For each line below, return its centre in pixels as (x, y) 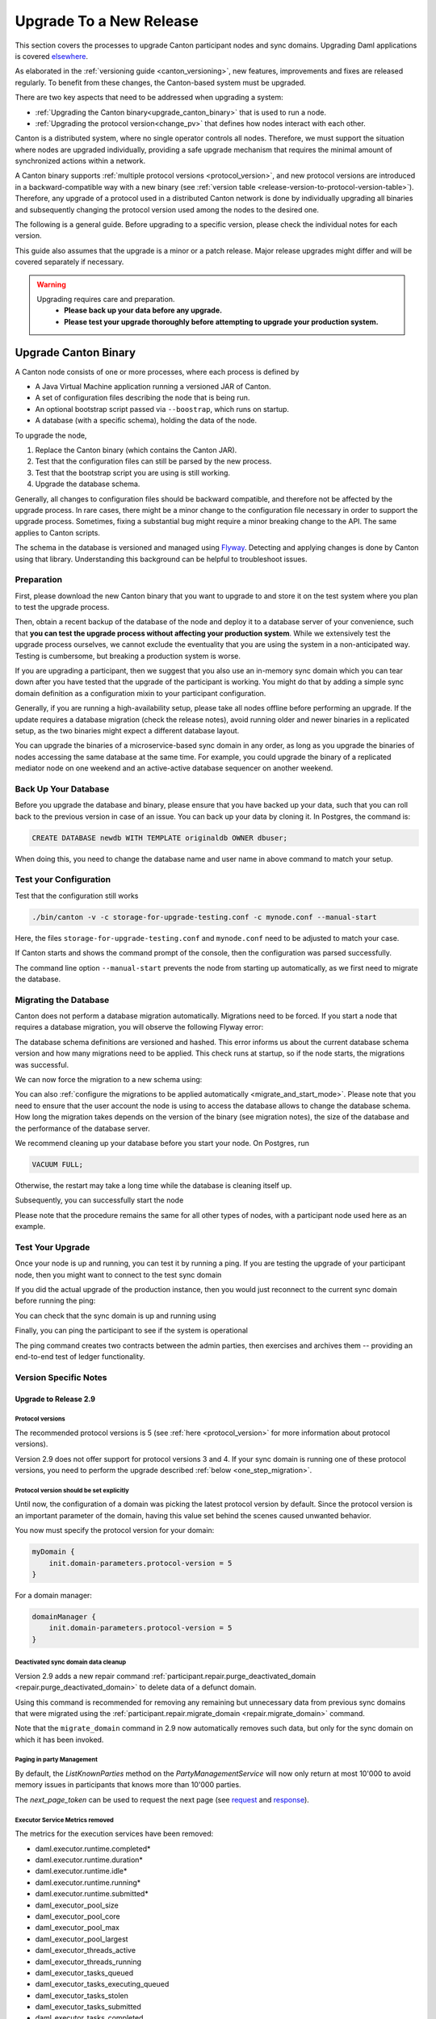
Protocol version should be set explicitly (72, 1490)
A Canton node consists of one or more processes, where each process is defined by (157, 371)
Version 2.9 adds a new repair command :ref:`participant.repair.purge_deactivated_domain (166, 1676)
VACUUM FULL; (58, 1164)
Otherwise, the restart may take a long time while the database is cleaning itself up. (153, 1185)
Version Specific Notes (61, 1377)
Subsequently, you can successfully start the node (99, 1200)
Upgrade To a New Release (107, 21)
